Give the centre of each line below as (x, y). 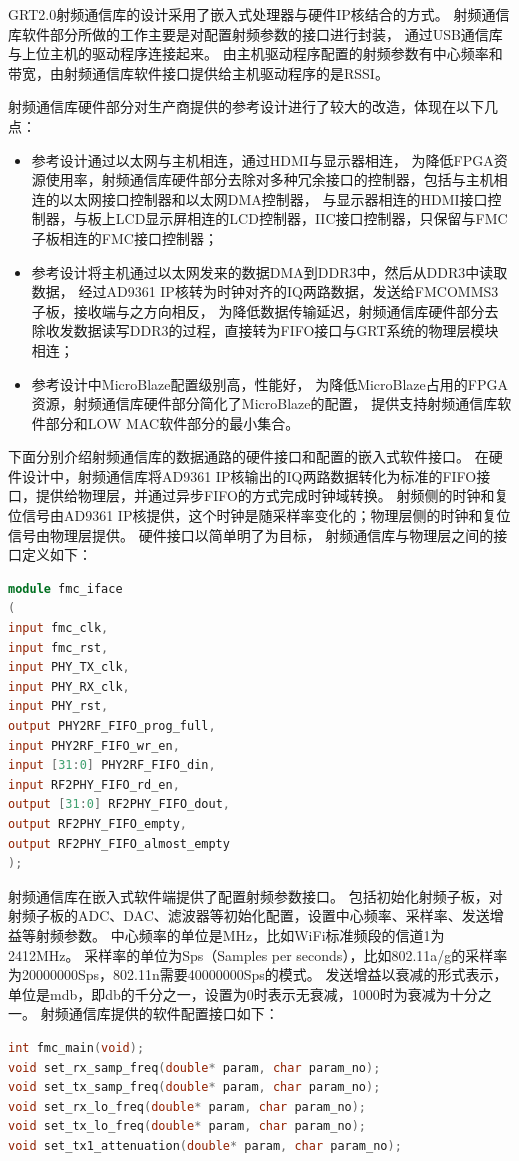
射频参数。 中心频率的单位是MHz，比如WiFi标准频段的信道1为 (240, 934)
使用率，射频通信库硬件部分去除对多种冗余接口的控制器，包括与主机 (269, 179)
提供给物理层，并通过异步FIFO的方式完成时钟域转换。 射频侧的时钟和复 (272, 495)
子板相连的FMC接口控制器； (124, 237)
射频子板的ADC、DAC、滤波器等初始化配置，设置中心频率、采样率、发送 (249, 915)
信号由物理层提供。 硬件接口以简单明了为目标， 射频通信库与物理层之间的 (251, 534)
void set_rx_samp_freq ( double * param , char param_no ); (194, 1067)
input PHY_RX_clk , (69, 686)
